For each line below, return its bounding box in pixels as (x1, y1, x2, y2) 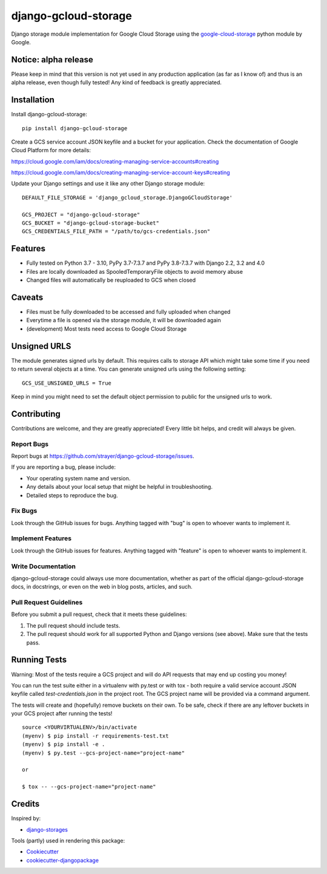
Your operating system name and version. (26, 474, 131, 482)
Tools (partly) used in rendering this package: (11, 836, 125, 844)
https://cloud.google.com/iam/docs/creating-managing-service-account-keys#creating (11, 169, 230, 176)
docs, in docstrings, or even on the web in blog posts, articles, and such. (11, 583, 193, 591)
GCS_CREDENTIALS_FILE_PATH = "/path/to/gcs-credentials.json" (22, 228, 211, 235)
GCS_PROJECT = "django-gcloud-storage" (22, 211, 140, 218)
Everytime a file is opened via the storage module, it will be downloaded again (26, 317, 221, 324)
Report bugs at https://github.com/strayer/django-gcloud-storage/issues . (11, 452, 194, 460)
